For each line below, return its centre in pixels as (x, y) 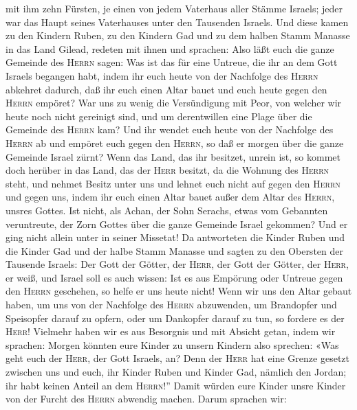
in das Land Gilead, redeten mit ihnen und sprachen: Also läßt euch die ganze (170, 48)
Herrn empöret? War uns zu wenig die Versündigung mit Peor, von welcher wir (174, 103)
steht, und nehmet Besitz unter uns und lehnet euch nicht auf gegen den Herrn (173, 183)
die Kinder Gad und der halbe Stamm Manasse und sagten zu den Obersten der (174, 250)
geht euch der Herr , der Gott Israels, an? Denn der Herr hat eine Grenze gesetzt (177, 358)
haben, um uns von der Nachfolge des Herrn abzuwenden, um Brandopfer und (171, 305)
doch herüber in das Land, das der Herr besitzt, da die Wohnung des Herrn (167, 170)
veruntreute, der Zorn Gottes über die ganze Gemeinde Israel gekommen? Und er (177, 224)
